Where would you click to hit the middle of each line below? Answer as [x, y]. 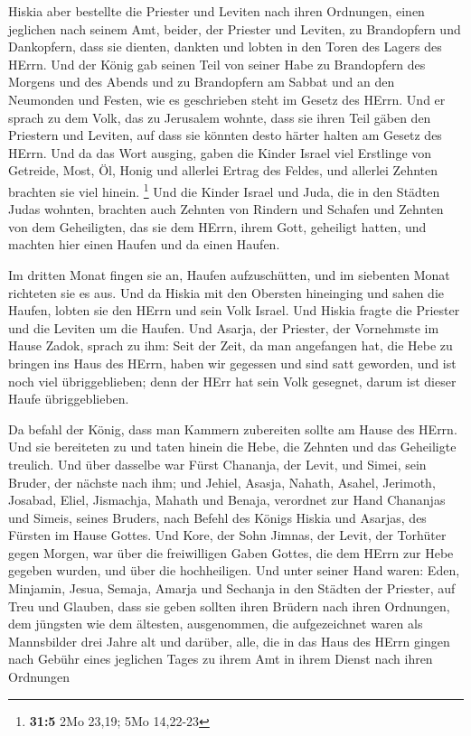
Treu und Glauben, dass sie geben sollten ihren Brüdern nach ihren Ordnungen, [229, 606]
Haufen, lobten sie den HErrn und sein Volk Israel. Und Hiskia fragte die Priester [234, 310]
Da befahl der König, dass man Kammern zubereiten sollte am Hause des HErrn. [233, 429]
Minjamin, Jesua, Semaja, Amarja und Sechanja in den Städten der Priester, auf [232, 588]
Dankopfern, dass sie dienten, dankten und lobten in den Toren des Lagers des [225, 47]
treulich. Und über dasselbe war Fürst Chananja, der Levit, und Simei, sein [217, 464]
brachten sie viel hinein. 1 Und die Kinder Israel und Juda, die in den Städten [224, 190]
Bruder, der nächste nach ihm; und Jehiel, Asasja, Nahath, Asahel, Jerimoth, [222, 482]
